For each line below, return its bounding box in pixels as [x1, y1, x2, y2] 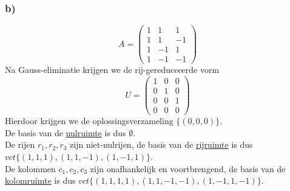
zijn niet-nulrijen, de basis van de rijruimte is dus [70, 138, 253, 151]
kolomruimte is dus [5, 174, 76, 187]
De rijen [5, 138, 35, 151]
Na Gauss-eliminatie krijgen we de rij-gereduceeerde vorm [5, 63, 220, 76]
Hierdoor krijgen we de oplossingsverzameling [5, 114, 174, 127]
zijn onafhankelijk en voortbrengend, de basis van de [90, 162, 286, 175]
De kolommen [5, 162, 56, 175]
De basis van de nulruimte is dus [5, 126, 126, 139]
